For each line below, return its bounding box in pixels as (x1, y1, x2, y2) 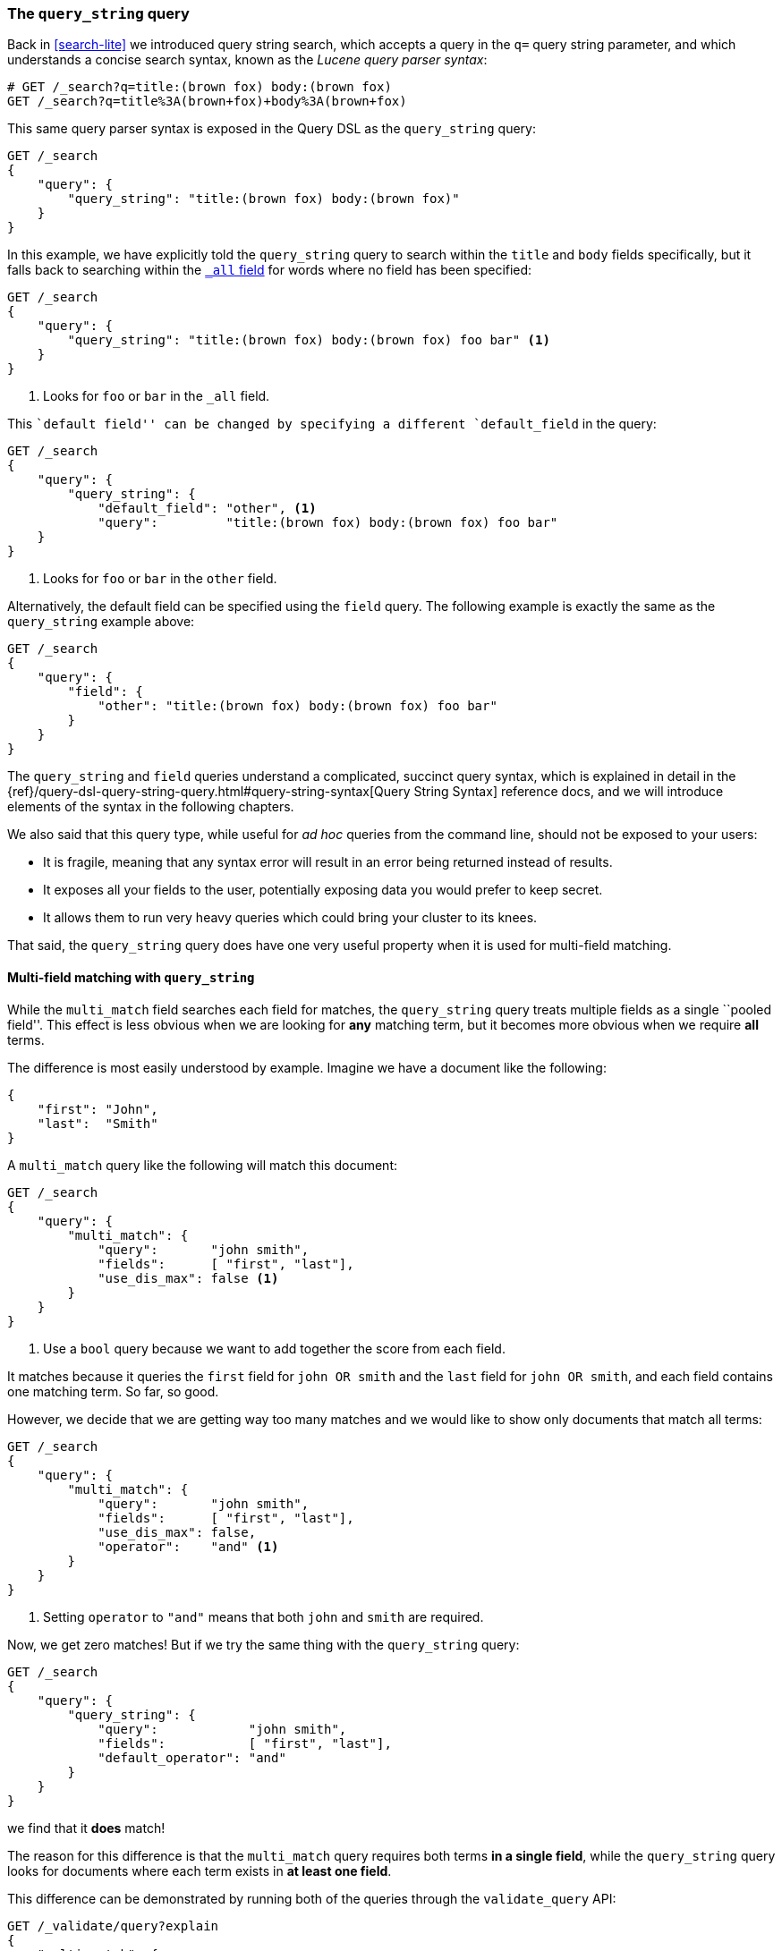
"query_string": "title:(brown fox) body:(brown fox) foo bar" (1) (67, 333, 550, 348)
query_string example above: (7, 614, 195, 630)
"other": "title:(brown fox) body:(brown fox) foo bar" (98, 699, 497, 714)
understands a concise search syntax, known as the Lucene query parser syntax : (7, 52, 488, 68)
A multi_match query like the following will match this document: (7, 1157, 397, 1173)
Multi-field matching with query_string (7, 969, 255, 985)
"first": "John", (37, 1101, 158, 1116)
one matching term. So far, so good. (7, 1383, 219, 1399)
